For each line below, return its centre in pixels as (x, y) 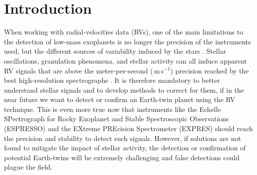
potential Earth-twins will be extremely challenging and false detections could (122, 157)
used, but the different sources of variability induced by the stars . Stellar (115, 51)
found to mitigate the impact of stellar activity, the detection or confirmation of (125, 148)
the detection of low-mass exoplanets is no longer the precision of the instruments (128, 41)
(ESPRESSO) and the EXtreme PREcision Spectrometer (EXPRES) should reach (128, 128)
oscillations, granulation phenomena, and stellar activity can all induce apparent (126, 60)
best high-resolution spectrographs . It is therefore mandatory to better (112, 80)
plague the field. (28, 167)
